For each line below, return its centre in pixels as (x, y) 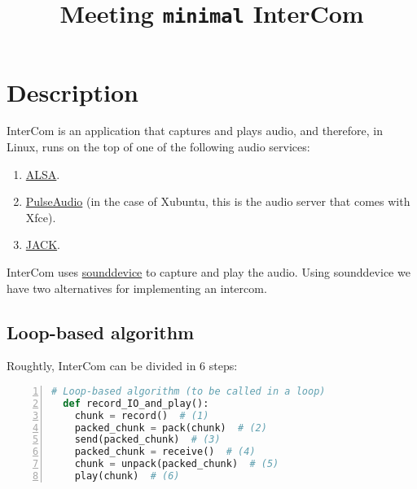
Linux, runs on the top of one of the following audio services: (158, 147)
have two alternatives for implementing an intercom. (137, 288)
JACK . (43, 245)
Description (73, 92)
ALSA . (43, 174)
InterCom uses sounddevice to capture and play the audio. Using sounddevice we (208, 272)
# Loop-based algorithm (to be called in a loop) (189, 391)
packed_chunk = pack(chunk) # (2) (171, 428)
